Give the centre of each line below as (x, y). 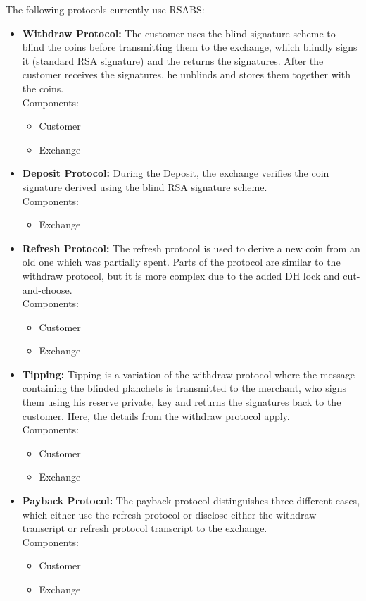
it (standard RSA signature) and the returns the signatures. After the (173, 60)
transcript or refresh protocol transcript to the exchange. (145, 528)
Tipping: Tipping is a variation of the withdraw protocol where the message (188, 374)
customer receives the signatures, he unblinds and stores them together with (186, 74)
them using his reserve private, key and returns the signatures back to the (182, 402)
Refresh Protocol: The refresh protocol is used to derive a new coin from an (191, 248)
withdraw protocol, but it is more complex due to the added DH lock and (181, 275)
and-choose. (47, 289)
